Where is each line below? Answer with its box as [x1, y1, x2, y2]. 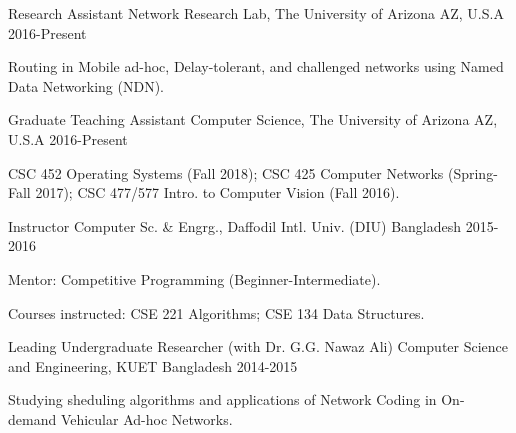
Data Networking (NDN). [8, 75, 164, 96]
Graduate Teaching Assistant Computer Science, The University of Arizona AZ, [8, 109, 498, 130]
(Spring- [447, 162, 498, 183]
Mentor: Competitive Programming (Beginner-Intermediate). [8, 268, 381, 289]
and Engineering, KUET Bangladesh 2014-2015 [8, 355, 298, 376]
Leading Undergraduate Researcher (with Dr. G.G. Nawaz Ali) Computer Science [8, 336, 509, 357]
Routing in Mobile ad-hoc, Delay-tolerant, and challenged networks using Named [8, 56, 504, 77]
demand [8, 408, 57, 429]
